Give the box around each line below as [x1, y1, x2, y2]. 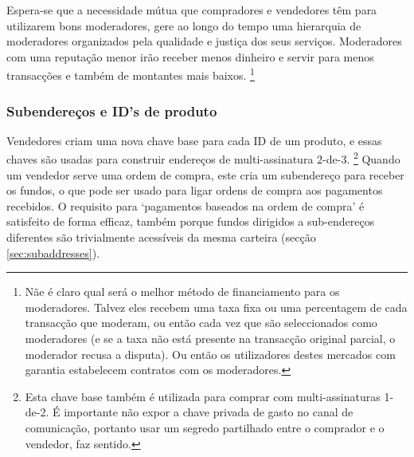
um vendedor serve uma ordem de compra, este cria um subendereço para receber [6, 166, 404, 183]
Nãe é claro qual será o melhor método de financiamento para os [25, 283, 340, 300]
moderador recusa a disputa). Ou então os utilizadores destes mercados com [25, 345, 396, 362]
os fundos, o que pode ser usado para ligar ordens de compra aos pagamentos [6, 182, 383, 199]
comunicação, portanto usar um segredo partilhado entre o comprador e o [25, 420, 385, 435]
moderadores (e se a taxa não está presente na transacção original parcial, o [25, 330, 396, 347]
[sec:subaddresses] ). [6, 244, 100, 261]
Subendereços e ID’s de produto [6, 100, 217, 120]
